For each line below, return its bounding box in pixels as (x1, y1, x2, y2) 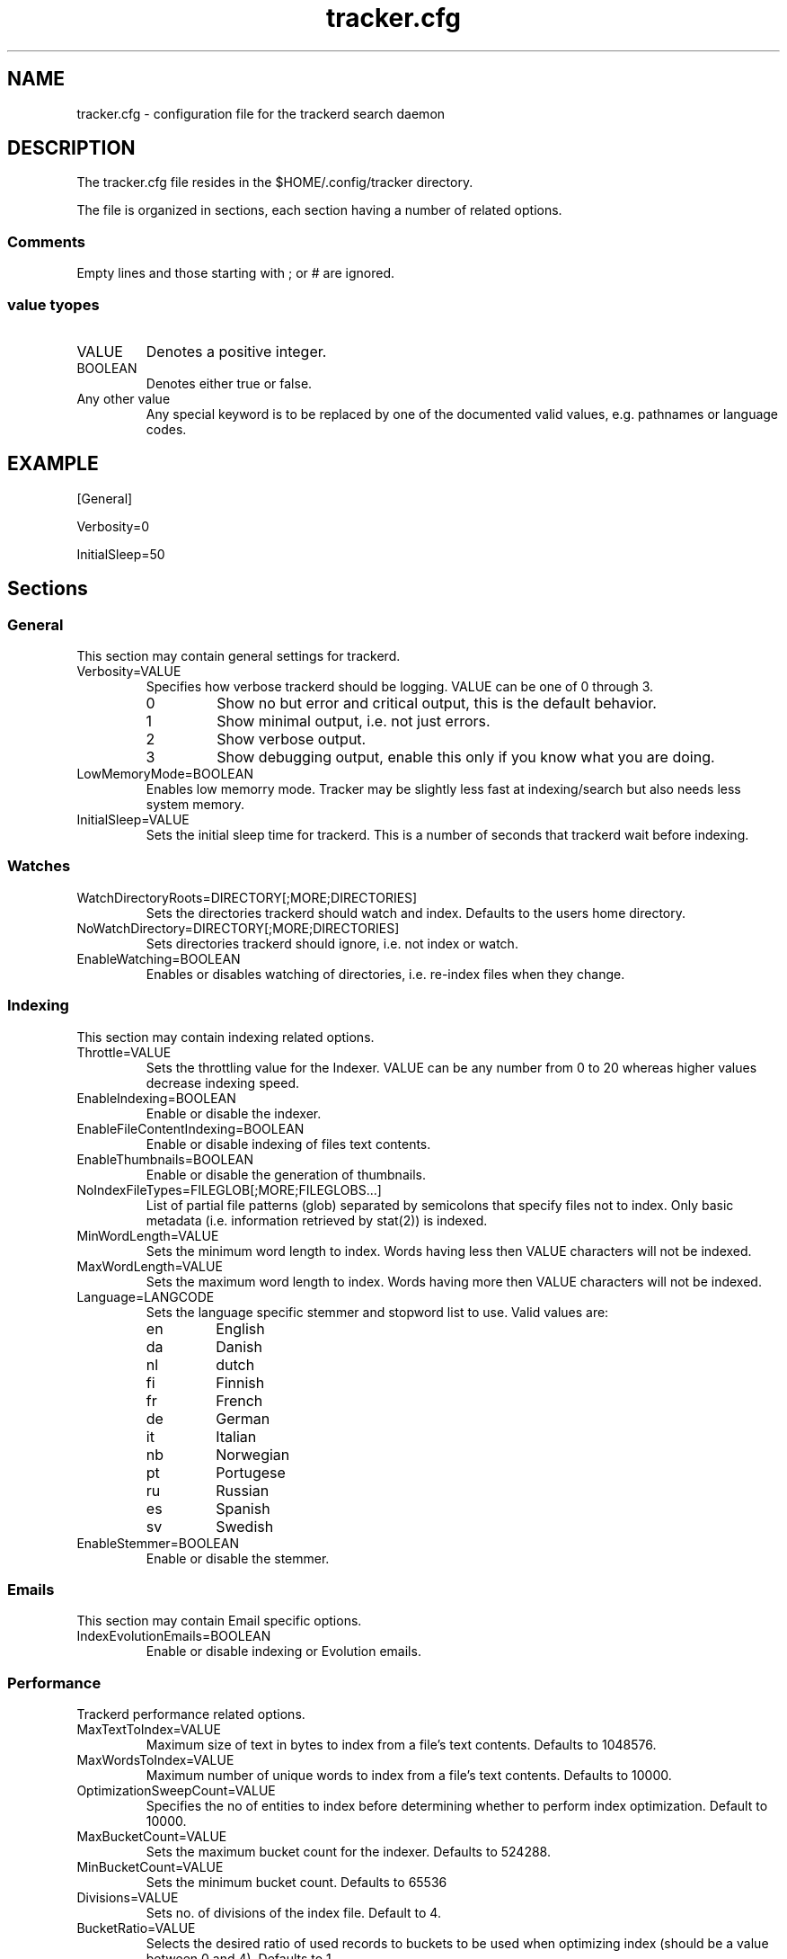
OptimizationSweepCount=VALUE (76, 1783, 276, 1798)
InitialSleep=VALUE (76, 812, 190, 827)
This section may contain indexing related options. (76, 1028, 375, 1045)
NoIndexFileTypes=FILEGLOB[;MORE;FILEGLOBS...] (76, 1181, 382, 1198)
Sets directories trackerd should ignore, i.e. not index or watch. (146, 935, 518, 951)
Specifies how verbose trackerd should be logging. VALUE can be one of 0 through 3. (146, 679, 654, 694)
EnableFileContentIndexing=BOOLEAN (76, 1120, 305, 1136)
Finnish (216, 1373, 265, 1392)
